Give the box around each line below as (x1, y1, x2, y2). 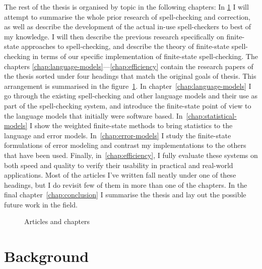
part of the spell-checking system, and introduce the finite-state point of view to (4, 100, 251, 111)
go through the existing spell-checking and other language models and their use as (4, 90, 257, 101)
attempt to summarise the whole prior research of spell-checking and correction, (4, 11, 250, 22)
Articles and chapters (24, 216, 90, 227)
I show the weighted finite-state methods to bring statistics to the (30, 120, 233, 131)
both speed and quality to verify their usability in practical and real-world (4, 159, 233, 170)
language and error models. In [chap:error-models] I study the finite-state (4, 130, 231, 140)
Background (4, 246, 89, 266)
